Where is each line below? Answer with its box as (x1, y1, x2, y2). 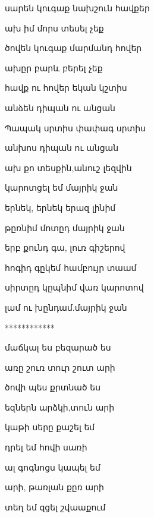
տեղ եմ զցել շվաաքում (5, 500, 106, 513)
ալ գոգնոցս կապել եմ (5, 461, 100, 473)
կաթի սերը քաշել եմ (5, 421, 95, 433)
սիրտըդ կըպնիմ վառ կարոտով (5, 281, 144, 294)
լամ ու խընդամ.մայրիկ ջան (5, 301, 127, 313)
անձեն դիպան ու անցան (5, 101, 115, 114)
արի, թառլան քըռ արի (5, 481, 104, 493)
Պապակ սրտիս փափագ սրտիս (5, 121, 146, 134)
